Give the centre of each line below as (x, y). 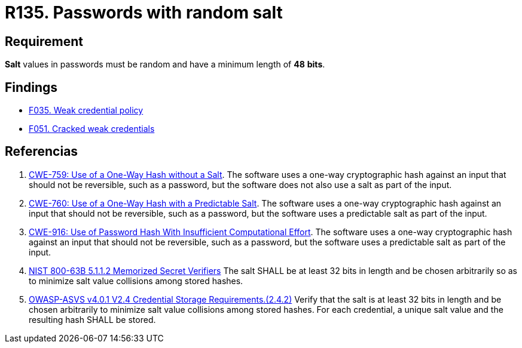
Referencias (42, 152)
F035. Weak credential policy (86, 110)
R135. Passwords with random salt (144, 13)
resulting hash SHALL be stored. (92, 319)
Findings (31, 87)
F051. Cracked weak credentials (92, 129)
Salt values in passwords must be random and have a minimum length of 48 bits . (165, 64)
